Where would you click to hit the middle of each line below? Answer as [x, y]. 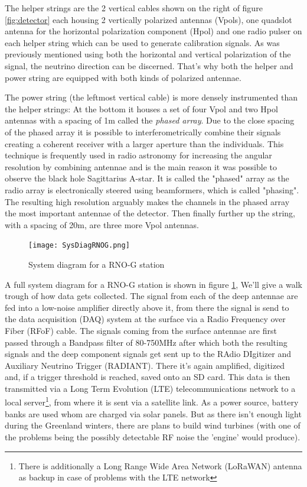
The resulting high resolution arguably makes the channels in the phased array [147, 201]
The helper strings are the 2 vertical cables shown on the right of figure [134, 8]
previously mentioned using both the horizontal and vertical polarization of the [148, 54]
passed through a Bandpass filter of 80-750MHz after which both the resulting [146, 342]
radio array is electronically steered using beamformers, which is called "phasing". [152, 189]
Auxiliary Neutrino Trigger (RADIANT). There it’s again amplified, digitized [145, 365]
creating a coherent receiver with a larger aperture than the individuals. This [144, 143]
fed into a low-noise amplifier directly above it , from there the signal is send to [147, 307]
